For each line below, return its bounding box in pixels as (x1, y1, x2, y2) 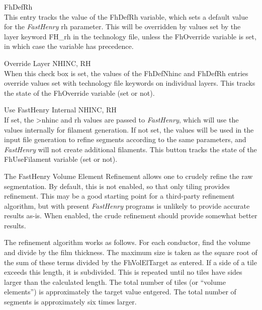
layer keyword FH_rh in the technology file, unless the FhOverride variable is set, (4, 31, 256, 41)
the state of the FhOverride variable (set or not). (4, 87, 155, 98)
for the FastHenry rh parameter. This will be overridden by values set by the (4, 21, 241, 32)
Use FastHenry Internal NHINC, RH (4, 104, 117, 115)
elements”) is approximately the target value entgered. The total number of (4, 286, 236, 297)
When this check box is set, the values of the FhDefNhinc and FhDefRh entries (4, 68, 248, 78)
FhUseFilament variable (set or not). (4, 154, 118, 164)
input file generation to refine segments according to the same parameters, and (4, 134, 246, 145)
